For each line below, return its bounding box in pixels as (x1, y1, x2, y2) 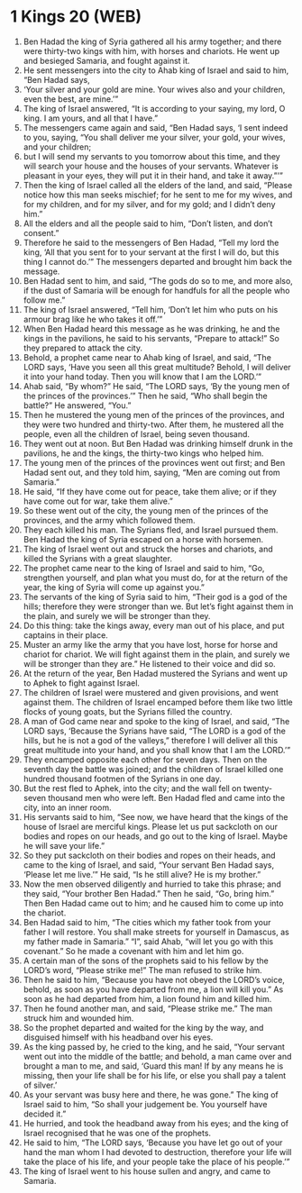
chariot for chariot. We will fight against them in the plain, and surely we (23, 649, 290, 660)
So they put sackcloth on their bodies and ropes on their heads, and (23, 850, 276, 861)
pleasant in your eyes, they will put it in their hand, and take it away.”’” (23, 169, 283, 181)
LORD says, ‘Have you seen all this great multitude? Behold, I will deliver (23, 361, 291, 372)
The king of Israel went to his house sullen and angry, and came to (23, 1165, 271, 1177)
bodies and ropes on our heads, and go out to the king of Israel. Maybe (23, 831, 288, 842)
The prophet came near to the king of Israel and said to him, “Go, (23, 562, 265, 573)
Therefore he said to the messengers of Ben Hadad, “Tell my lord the (23, 237, 279, 248)
